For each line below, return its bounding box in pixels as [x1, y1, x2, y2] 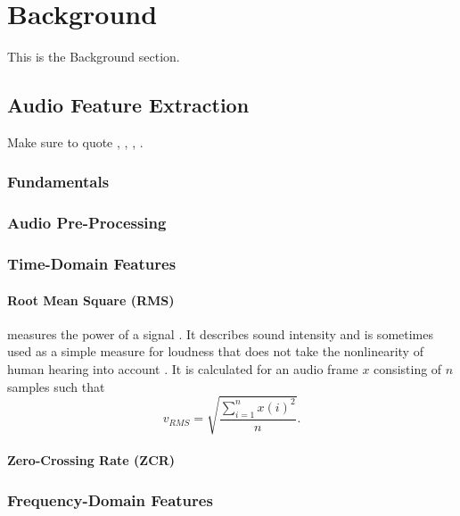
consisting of [374, 360, 442, 379]
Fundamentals [7, 171, 110, 193]
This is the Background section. [7, 47, 180, 66]
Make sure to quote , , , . [7, 132, 144, 151]
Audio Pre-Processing [7, 212, 167, 234]
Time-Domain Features [7, 253, 177, 275]
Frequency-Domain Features [7, 488, 213, 511]
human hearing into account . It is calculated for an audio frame [7, 360, 358, 379]
